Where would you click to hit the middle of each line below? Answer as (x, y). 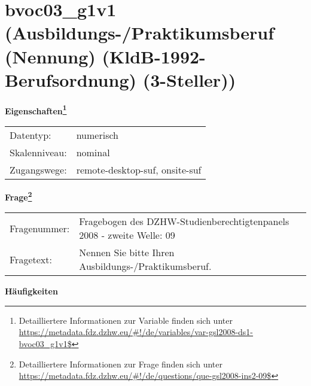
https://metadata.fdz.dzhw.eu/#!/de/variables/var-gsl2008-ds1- (136, 332)
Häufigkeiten (31, 291)
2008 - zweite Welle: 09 (127, 235)
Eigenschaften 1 (36, 110)
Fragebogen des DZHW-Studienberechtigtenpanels (184, 221)
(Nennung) (50, 56)
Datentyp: (31, 135)
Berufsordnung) (71, 79)
